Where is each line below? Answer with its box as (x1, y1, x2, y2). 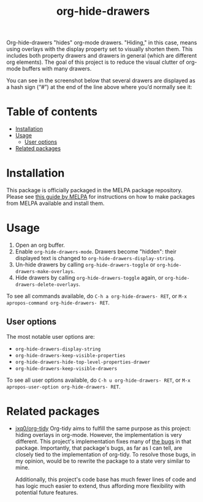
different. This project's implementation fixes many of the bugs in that (15, 438, 192, 445)
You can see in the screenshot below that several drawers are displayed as (6, 77, 196, 84)
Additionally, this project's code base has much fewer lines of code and (15, 476, 196, 483)
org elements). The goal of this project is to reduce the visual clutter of (6, 58, 185, 66)
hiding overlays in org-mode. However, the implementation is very (15, 431, 182, 438)
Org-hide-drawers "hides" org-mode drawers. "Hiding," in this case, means (6, 39, 197, 47)
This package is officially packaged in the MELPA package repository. (6, 187, 183, 194)
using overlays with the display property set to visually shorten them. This (6, 45, 193, 53)
